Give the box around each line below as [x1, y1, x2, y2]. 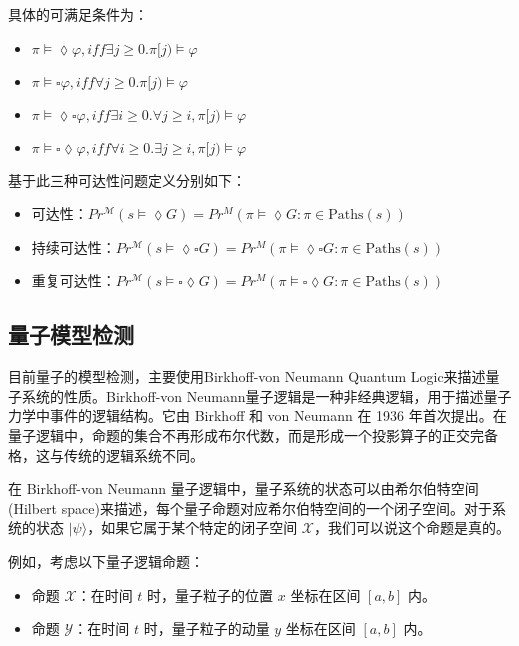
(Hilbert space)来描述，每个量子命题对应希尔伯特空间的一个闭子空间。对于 [8, 497, 492, 518]
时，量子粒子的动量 [143, 618, 270, 639]
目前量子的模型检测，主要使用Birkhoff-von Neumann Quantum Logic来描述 [8, 366, 486, 387]
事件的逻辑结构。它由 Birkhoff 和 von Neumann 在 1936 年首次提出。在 [49, 405, 507, 426]
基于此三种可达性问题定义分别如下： [8, 169, 246, 190]
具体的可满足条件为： [8, 4, 148, 24]
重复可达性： [31, 270, 116, 291]
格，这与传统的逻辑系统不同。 [8, 444, 204, 465]
